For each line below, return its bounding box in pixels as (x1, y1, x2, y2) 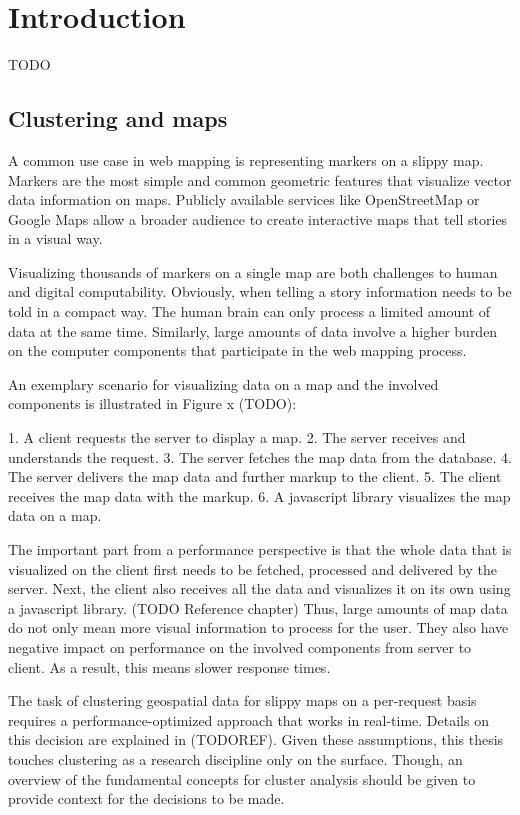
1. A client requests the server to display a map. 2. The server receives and (8, 427, 466, 448)
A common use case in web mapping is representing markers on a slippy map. (8, 149, 484, 170)
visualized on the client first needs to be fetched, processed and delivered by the (8, 558, 497, 579)
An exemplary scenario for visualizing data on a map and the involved (8, 373, 439, 394)
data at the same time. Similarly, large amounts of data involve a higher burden (8, 320, 498, 341)
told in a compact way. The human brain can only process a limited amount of (8, 301, 491, 322)
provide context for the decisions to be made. (8, 788, 285, 809)
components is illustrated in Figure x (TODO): (8, 393, 297, 414)
